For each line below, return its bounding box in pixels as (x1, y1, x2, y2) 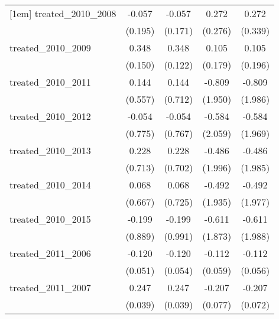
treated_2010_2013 (9, 144, 91, 157)
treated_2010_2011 (9, 75, 91, 89)
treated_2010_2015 (9, 212, 91, 226)
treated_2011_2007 (9, 281, 91, 294)
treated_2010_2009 (9, 41, 91, 54)
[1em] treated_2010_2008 (9, 6, 116, 20)
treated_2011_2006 (9, 246, 91, 260)
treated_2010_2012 (9, 109, 91, 123)
